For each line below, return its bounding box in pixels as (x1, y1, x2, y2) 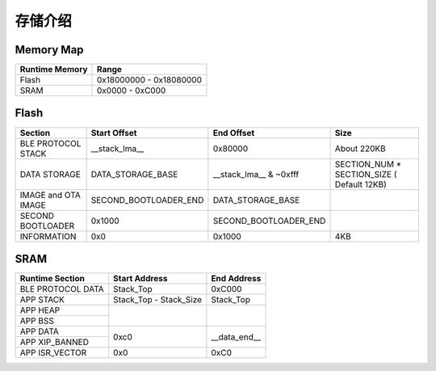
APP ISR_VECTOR (19, 348, 87, 359)
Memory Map (15, 43, 84, 57)
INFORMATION (19, 230, 77, 242)
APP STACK (19, 294, 65, 306)
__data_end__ (211, 331, 262, 343)
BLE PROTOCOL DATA (19, 284, 104, 295)
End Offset (212, 127, 255, 138)
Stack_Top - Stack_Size (113, 294, 202, 306)
